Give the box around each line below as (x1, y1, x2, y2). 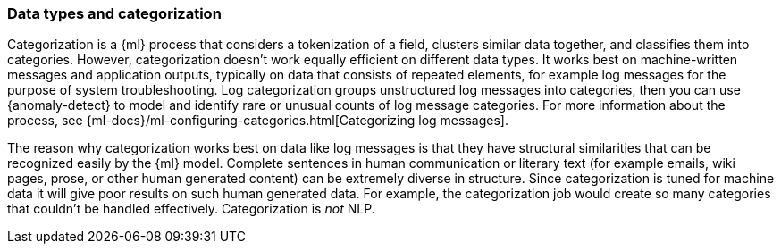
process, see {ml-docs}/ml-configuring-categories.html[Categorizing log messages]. (7, 113, 508, 129)
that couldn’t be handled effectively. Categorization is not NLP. (7, 201, 375, 217)
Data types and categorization (7, 4, 222, 22)
